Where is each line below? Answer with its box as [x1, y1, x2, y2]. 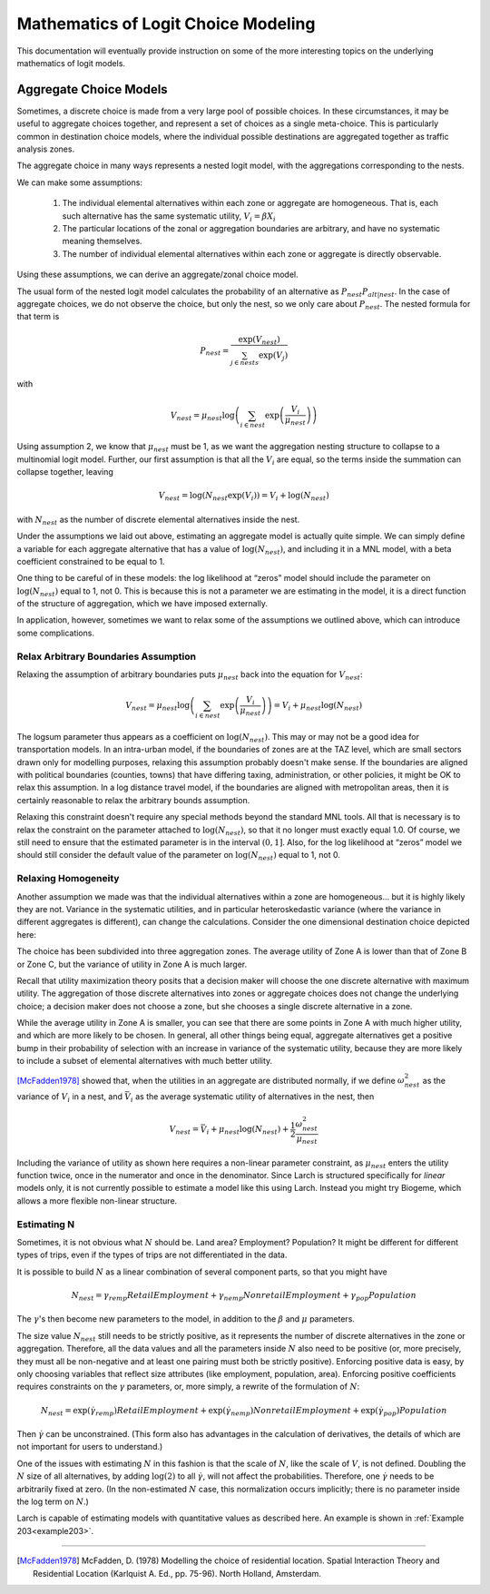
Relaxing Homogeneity [16, 872, 120, 885]
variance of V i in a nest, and [16, 1091, 122, 1105]
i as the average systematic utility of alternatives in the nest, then [130, 1091, 375, 1105]
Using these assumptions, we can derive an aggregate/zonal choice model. [16, 269, 299, 280]
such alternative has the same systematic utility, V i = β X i [62, 210, 276, 223]
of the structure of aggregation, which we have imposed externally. [16, 598, 268, 609]
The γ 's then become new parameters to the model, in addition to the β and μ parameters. [16, 1314, 356, 1324]
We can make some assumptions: [16, 177, 142, 188]
